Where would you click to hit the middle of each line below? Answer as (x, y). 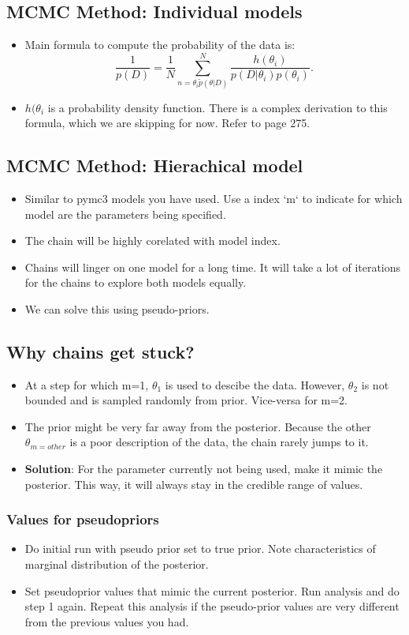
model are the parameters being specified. (125, 214)
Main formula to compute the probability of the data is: (160, 45)
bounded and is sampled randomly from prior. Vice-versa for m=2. (186, 400)
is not (375, 384)
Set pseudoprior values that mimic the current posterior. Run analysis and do (212, 590)
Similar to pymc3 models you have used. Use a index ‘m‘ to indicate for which (214, 198)
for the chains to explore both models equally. (136, 282)
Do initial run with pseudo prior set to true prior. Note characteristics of (200, 549)
